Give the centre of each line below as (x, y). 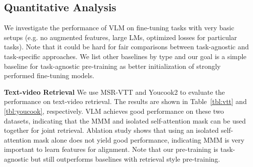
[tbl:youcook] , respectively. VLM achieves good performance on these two (114, 111)
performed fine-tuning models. (49, 75)
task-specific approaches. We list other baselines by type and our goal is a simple (125, 56)
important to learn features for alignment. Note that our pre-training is (111, 149)
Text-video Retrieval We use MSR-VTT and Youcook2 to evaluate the (114, 92)
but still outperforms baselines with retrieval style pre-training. (125, 158)
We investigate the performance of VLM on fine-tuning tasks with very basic (119, 28)
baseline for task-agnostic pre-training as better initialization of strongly (113, 66)
